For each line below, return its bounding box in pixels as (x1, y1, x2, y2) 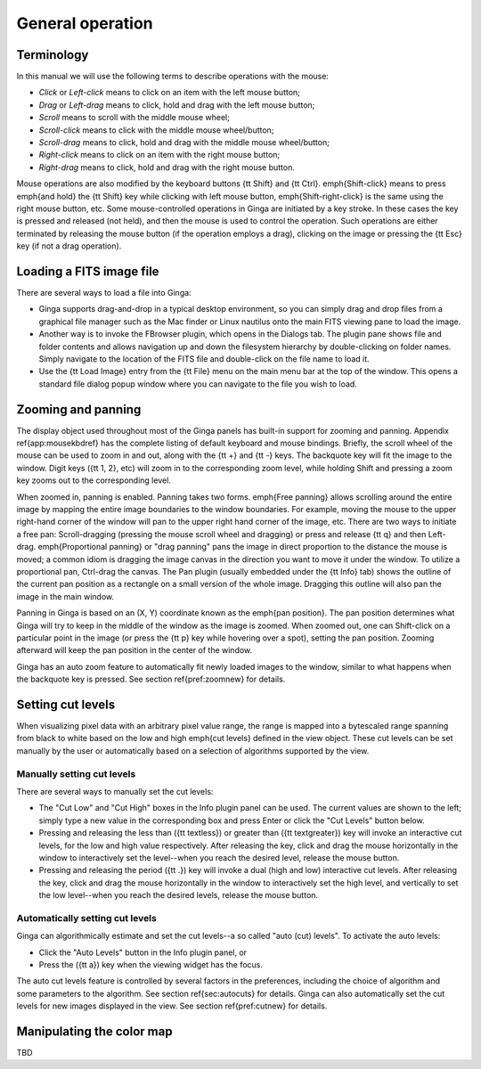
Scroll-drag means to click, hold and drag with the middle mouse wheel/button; (38, 137, 330, 148)
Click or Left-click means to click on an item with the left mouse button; (38, 87, 300, 98)
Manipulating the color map (16, 1024, 173, 1039)
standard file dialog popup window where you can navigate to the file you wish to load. (38, 379, 358, 389)
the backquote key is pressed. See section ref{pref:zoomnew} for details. (16, 673, 286, 685)
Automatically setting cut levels (16, 911, 158, 924)
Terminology (16, 47, 89, 62)
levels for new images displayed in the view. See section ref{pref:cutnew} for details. (16, 1000, 328, 1011)
